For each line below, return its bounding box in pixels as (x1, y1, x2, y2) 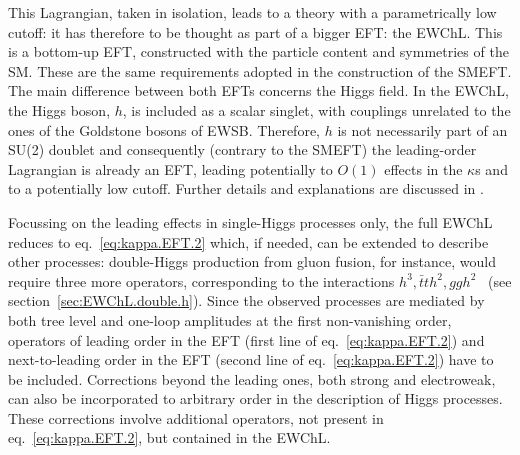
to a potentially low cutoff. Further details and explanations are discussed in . (8, 178, 484, 199)
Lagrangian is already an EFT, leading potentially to (8, 158, 333, 179)
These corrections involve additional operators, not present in (8, 407, 384, 428)
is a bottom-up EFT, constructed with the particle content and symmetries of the (8, 41, 509, 62)
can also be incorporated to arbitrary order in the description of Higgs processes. (8, 388, 503, 409)
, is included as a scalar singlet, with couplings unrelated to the (122, 99, 511, 120)
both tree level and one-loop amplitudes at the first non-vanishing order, (8, 309, 452, 330)
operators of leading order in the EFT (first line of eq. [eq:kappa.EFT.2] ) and (8, 329, 485, 350)
